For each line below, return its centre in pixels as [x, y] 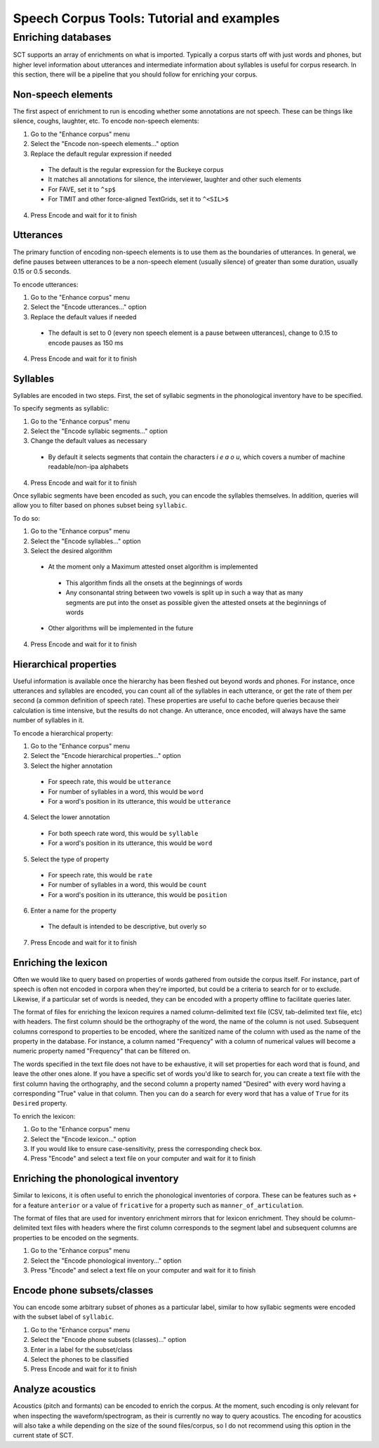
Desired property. [40, 1103]
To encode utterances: [46, 284]
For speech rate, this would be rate [100, 875]
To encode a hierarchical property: [63, 733]
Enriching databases [62, 37]
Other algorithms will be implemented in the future [121, 628]
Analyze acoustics [54, 1389]
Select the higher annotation [72, 766]
